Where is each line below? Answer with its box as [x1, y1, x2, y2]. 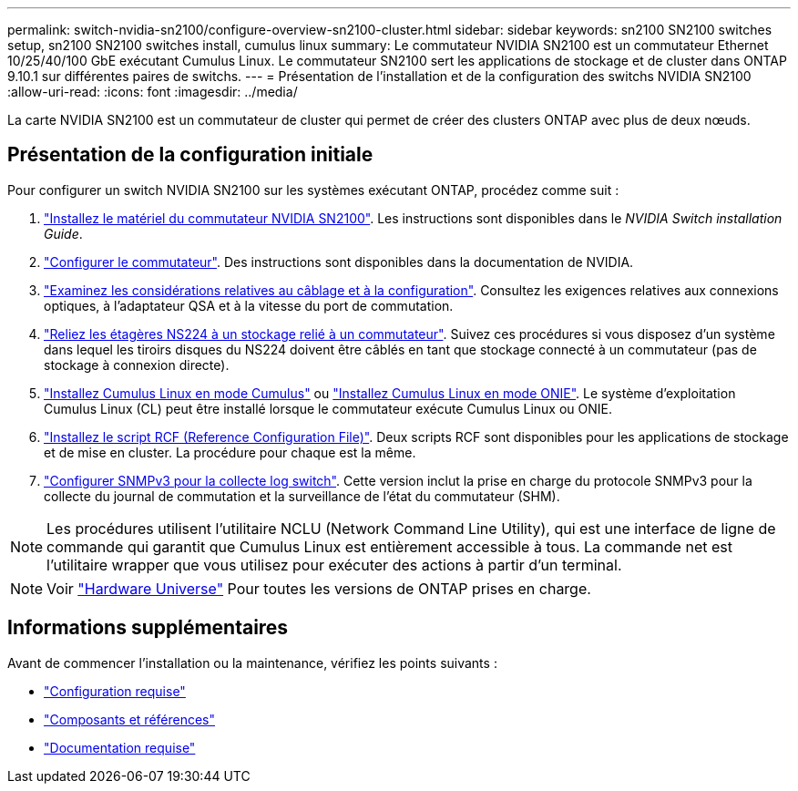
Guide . [44, 225, 83, 241]
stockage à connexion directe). [44, 356, 230, 373]
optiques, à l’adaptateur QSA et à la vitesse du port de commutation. [44, 297, 454, 313]
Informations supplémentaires [7, 616, 289, 640]
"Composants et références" [44, 711, 216, 727]
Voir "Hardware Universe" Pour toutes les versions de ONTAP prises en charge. [46, 579, 591, 598]
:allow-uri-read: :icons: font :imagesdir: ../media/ [7, 84, 298, 99]
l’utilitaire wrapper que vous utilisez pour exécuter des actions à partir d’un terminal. [46, 555, 622, 574]
